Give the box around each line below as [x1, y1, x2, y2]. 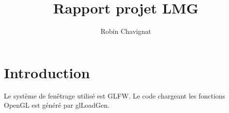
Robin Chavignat [100, 26, 152, 36]
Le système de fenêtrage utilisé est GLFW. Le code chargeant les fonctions [4, 90, 226, 100]
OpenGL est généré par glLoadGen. [4, 100, 110, 110]
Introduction [4, 62, 90, 82]
